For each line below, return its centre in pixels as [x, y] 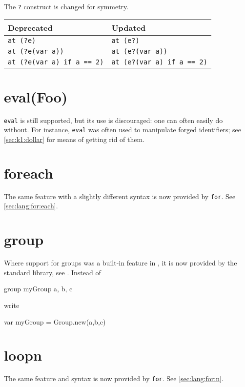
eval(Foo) [36, 96]
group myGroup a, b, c [38, 289]
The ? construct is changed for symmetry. [66, 6]
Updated [129, 27]
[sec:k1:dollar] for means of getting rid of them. [74, 139]
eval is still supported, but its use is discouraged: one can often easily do [113, 120]
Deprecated [30, 27]
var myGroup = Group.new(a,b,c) [55, 321]
